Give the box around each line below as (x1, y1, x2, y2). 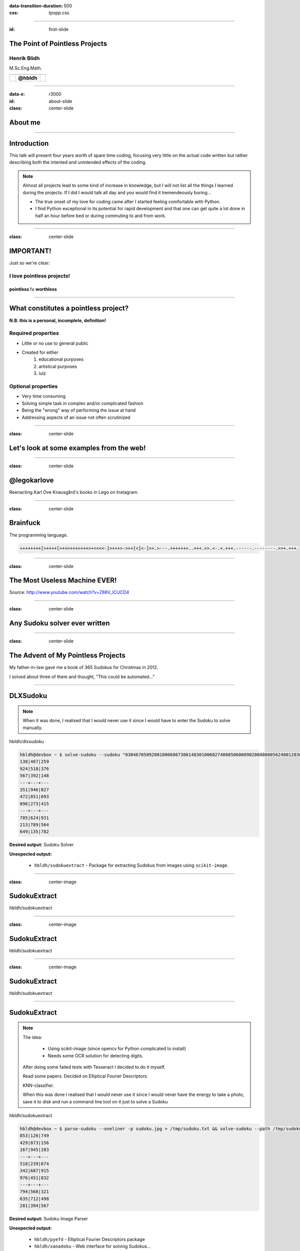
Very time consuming (21, 393, 66, 399)
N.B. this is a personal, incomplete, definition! (9, 317, 106, 323)
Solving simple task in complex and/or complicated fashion (21, 400, 143, 406)
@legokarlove (9, 476, 54, 485)
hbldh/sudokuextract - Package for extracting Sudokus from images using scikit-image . (34, 862, 229, 868)
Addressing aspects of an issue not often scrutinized (21, 414, 130, 420)
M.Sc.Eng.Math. (9, 65, 42, 71)
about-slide (48, 98, 72, 104)
